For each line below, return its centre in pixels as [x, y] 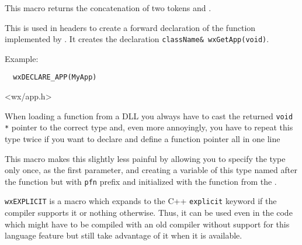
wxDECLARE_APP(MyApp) [55, 77]
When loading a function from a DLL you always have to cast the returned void [149, 115]
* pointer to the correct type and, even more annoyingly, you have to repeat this [149, 127]
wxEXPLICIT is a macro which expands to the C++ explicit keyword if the [141, 201]
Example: [22, 58]
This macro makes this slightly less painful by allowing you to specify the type [145, 158]
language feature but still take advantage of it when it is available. [124, 235]
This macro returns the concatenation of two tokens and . [108, 8]
